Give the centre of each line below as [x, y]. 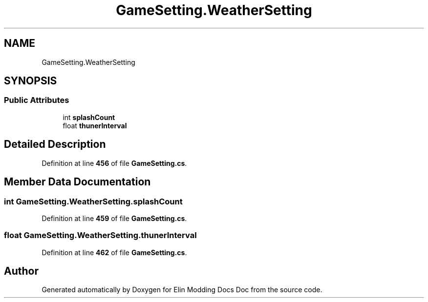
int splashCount [89, 117]
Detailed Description [55, 144]
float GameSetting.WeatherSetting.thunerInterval [100, 235]
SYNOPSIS [31, 81]
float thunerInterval [95, 125]
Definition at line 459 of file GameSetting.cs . [114, 218]
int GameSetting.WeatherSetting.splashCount [93, 201]
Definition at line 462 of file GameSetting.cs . [114, 252]
